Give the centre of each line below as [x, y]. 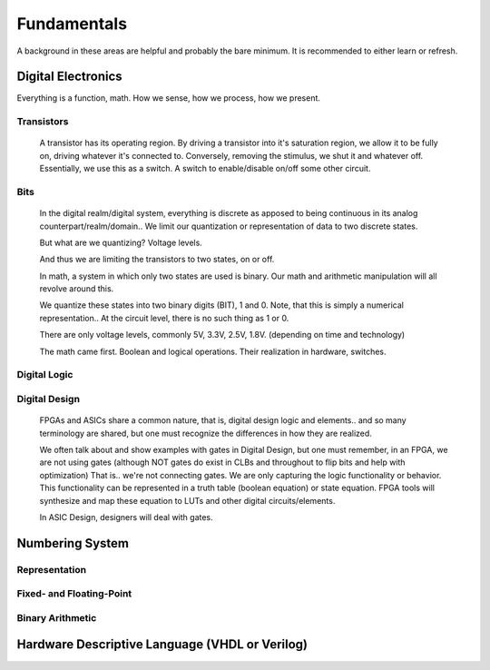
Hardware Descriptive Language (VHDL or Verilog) [162, 645]
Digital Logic [45, 375]
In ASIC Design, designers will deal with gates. [126, 517]
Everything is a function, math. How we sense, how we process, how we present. [169, 98]
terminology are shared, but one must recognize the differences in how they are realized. [206, 433]
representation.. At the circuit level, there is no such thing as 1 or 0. [164, 318]
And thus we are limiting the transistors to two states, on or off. [157, 260]
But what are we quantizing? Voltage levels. [121, 242]
